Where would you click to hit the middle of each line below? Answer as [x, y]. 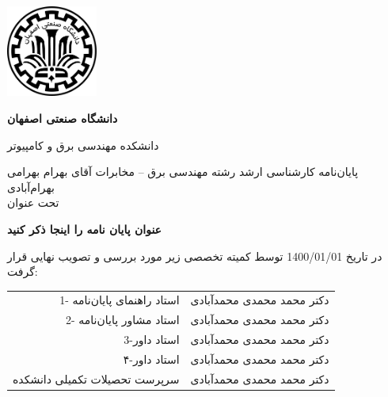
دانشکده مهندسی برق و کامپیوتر [83, 145]
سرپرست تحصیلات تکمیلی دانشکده [96, 378]
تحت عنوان [33, 202]
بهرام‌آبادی [31, 187]
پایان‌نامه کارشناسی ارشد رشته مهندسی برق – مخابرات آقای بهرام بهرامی [183, 172]
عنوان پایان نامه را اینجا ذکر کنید [84, 229]
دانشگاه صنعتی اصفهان [63, 118]
